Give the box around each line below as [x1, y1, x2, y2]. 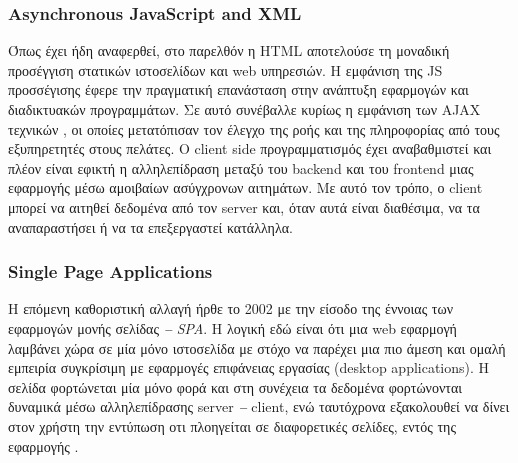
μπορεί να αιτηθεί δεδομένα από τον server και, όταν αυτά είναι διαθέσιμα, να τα [8, 196, 480, 217]
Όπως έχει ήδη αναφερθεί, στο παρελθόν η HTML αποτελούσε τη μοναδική [8, 40, 450, 61]
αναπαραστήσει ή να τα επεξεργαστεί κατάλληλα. [8, 216, 293, 237]
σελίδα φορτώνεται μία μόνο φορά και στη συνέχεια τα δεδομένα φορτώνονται [8, 376, 463, 397]
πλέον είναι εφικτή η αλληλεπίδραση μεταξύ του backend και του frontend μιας [8, 157, 474, 178]
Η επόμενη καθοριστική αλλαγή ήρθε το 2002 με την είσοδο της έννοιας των [8, 298, 454, 319]
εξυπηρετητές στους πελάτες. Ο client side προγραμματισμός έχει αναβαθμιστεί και [8, 138, 492, 159]
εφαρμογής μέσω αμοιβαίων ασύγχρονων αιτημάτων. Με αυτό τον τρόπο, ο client [8, 177, 483, 198]
